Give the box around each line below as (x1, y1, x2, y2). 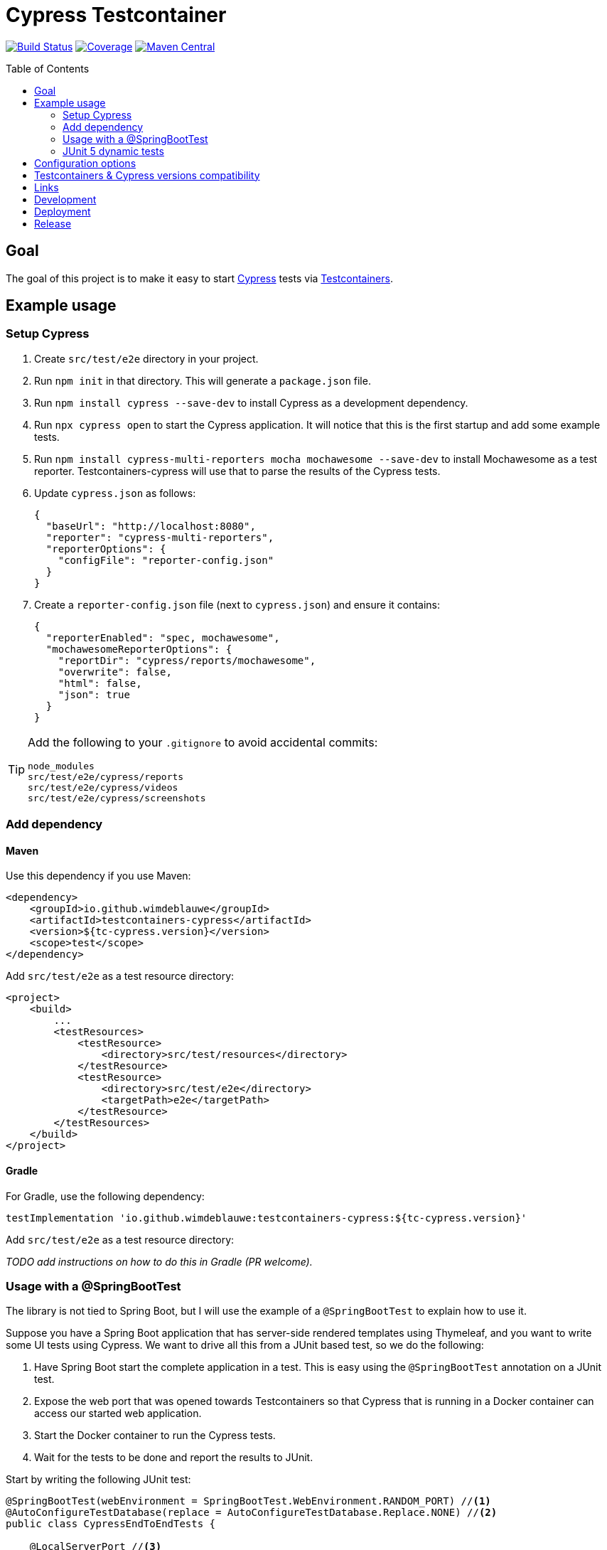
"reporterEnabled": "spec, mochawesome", (45, 631, 280, 643)
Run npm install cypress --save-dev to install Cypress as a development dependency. (34, 396, 468, 409)
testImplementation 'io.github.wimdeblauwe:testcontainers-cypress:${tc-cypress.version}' (6, 1212, 527, 1224)
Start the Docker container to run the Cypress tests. (34, 1429, 276, 1442)
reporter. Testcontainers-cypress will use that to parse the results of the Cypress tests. (34, 464, 441, 477)
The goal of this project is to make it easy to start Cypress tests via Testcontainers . (6, 272, 393, 284)
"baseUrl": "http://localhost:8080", (45, 520, 256, 532)
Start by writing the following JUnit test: (6, 1473, 191, 1486)
